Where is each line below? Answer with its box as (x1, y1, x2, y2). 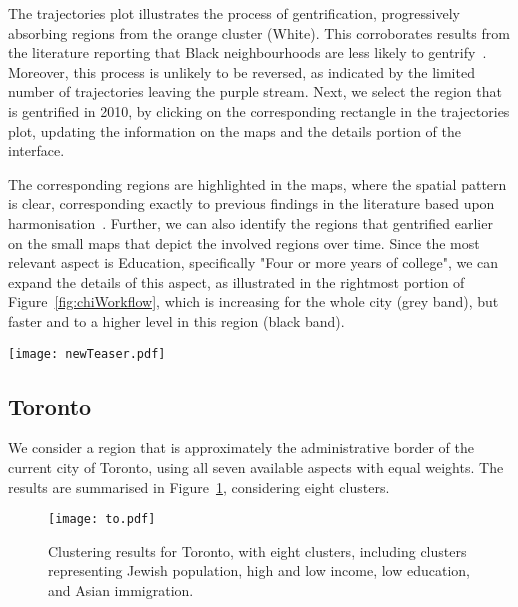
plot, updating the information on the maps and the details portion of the (8, 120, 461, 141)
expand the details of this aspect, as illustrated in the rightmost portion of (8, 271, 465, 292)
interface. (8, 140, 65, 161)
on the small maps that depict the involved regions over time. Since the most (8, 232, 480, 253)
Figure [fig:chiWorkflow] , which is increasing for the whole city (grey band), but (8, 291, 499, 312)
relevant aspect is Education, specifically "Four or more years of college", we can (8, 252, 499, 273)
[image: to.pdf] (48, 512, 156, 527)
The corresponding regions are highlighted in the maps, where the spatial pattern (8, 173, 507, 194)
